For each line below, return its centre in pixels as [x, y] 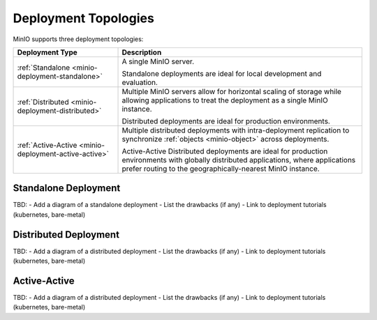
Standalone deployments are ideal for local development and [222, 73]
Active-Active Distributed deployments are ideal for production [225, 151]
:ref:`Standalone [44, 68]
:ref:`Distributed [43, 102]
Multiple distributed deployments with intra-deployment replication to [236, 130]
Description [142, 52]
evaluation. [140, 82]
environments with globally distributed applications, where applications [239, 160]
